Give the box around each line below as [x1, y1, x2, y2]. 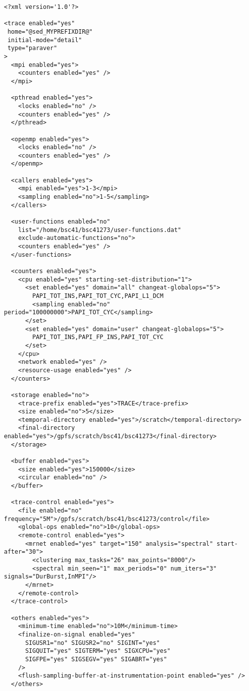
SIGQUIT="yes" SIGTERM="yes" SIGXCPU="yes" [25, 647, 171, 655]
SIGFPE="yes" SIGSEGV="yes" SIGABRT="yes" [25, 655, 167, 663]
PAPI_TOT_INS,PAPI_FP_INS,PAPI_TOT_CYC [32, 334, 164, 341]
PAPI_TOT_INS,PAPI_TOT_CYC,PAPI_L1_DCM [32, 292, 164, 299]
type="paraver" [7, 45, 57, 52]
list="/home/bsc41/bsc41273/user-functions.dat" [18, 226, 181, 233]
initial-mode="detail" [7, 36, 82, 44]
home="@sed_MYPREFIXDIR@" [7, 28, 93, 35]
